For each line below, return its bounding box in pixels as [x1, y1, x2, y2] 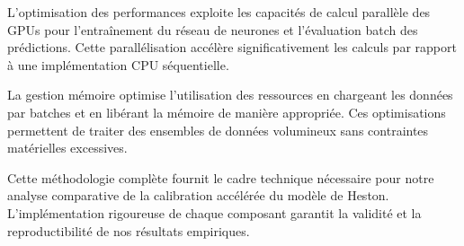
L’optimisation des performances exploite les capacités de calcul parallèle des [7, 3, 431, 21]
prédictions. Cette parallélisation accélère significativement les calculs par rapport [7, 38, 457, 57]
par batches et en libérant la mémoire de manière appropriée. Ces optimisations [7, 102, 446, 121]
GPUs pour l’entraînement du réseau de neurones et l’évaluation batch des [7, 20, 418, 39]
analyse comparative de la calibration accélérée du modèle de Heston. [7, 186, 389, 205]
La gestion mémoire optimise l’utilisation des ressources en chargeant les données [7, 85, 453, 104]
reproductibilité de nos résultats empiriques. [7, 221, 250, 240]
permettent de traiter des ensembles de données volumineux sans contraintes [7, 120, 429, 139]
